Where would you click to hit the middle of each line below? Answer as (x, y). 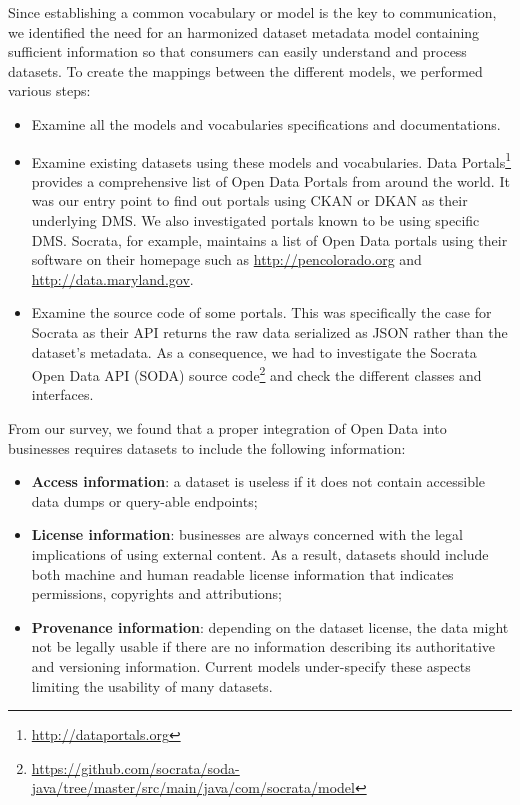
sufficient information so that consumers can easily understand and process (237, 51)
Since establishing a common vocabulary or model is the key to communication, (252, 12)
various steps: (49, 90)
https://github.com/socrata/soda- (135, 767)
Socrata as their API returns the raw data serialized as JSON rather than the (269, 331)
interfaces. (62, 394)
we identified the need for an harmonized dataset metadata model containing (244, 31)
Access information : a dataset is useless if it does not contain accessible (258, 481)
